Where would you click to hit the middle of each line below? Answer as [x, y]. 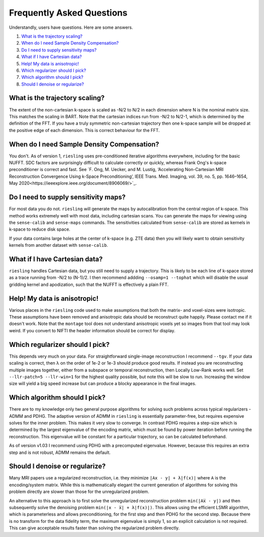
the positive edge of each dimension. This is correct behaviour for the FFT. [84, 130]
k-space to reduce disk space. [40, 229]
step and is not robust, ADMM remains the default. [60, 452]
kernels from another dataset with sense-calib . [59, 245]
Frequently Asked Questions [68, 13]
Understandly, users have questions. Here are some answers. [71, 27]
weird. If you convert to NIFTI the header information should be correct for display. [92, 330]
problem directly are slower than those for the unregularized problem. [79, 492]
